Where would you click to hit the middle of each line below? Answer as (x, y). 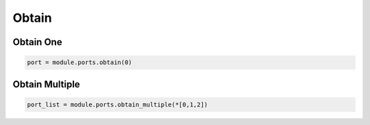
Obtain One (37, 42)
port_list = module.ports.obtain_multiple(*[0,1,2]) (118, 105)
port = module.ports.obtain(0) (80, 62)
